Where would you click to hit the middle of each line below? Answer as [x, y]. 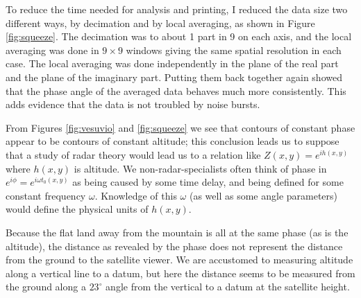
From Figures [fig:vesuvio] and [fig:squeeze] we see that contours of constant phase [180, 127]
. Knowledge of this [136, 195]
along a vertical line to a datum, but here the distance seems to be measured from [180, 273]
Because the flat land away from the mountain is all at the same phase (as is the [177, 232]
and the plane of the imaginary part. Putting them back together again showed [174, 77]
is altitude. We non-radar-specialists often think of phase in [200, 168]
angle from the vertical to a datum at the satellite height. [228, 287]
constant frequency [46, 195]
